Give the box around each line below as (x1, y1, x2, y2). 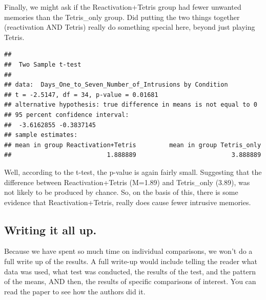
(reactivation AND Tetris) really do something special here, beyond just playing (4, 22, 255, 32)
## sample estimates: (4, 131, 78, 139)
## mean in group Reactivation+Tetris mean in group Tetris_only (4, 141, 261, 149)
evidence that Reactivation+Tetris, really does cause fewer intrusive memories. (4, 196, 251, 207)
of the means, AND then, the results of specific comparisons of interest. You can (4, 276, 256, 287)
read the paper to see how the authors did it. (4, 286, 146, 296)
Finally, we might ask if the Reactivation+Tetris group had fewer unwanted (4, 2, 241, 12)
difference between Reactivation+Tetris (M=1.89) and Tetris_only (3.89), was (4, 176, 250, 187)
